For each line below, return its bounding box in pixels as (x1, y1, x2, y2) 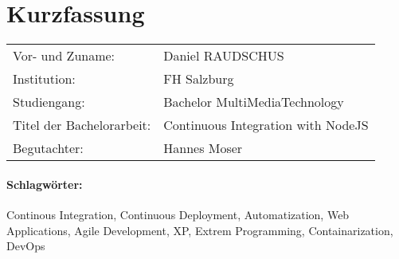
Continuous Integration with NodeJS (163, 116, 369, 135)
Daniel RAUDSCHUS (163, 46, 284, 65)
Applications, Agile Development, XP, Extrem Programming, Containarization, (6, 222, 393, 238)
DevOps (6, 237, 45, 254)
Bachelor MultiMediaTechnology (163, 92, 344, 112)
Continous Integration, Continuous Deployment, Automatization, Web (6, 206, 350, 222)
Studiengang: (13, 92, 85, 112)
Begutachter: (13, 139, 84, 158)
